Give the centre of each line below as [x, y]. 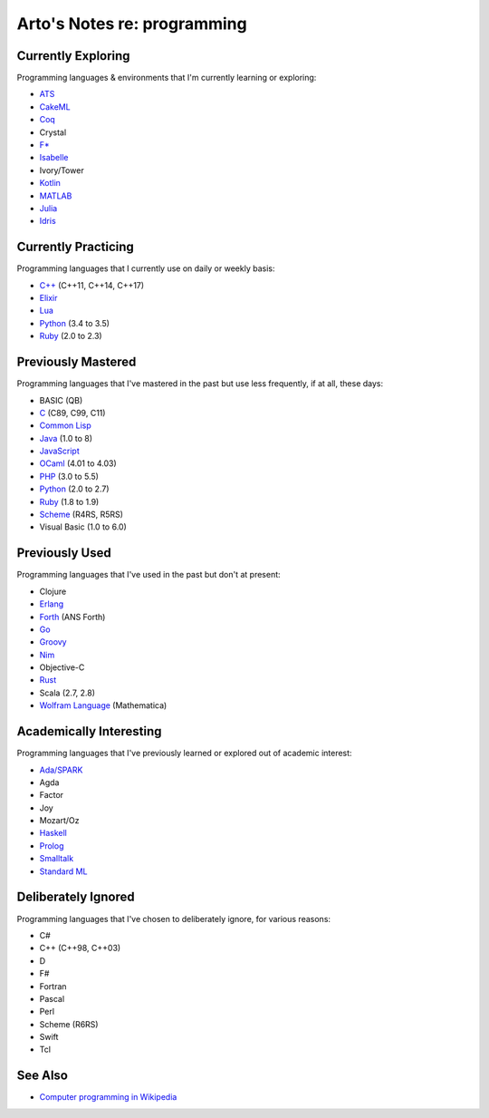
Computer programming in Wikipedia [108, 1097]
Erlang [52, 604]
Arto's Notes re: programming [132, 24]
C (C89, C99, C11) [72, 413]
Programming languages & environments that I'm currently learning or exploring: [167, 78]
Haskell [53, 833]
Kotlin [50, 183]
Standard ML [63, 871]
